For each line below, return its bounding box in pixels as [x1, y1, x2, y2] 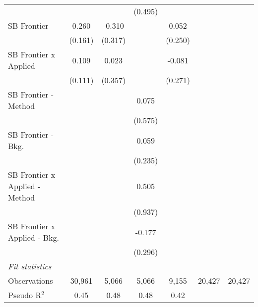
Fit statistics [8, 260, 52, 272]
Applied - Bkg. [8, 232, 59, 243]
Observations [8, 275, 53, 286]
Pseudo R [8, 289, 42, 301]
